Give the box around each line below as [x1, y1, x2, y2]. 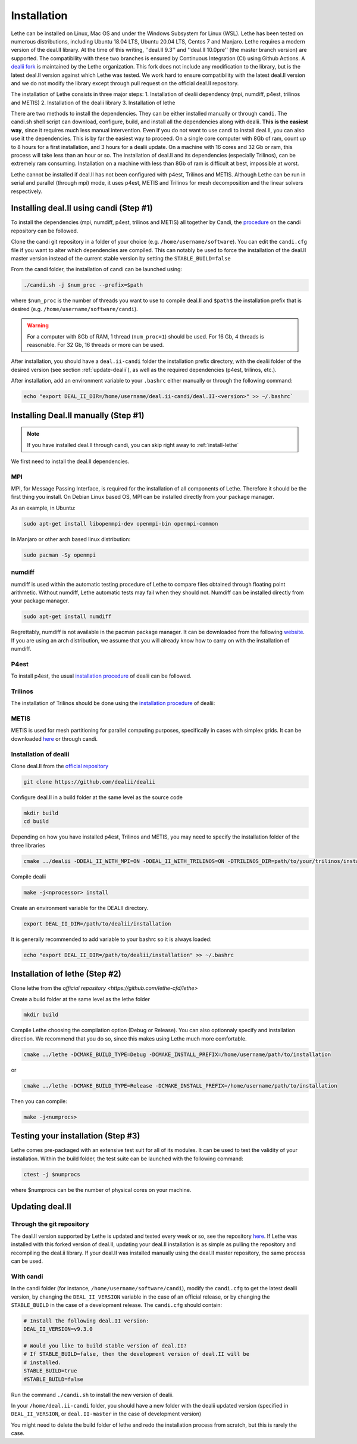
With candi [11, 1272, 43, 1281]
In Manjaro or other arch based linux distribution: [11, 535, 131, 542]
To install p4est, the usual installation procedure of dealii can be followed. [11, 672, 192, 679]
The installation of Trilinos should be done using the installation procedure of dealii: [11, 700, 215, 707]
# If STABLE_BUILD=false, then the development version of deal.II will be [23, 1350, 250, 1358]
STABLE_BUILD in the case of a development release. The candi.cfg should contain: [11, 1301, 223, 1308]
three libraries [11, 841, 45, 849]
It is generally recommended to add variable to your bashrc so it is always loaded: [11, 936, 212, 943]
